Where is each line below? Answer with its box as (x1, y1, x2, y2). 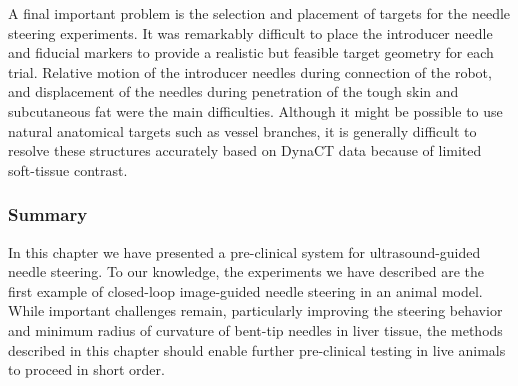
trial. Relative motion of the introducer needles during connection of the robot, (8, 61, 492, 82)
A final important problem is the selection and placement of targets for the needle (8, 3, 511, 23)
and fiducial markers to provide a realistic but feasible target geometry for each (8, 42, 494, 63)
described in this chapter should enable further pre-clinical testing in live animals (8, 339, 506, 360)
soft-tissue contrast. (8, 159, 128, 180)
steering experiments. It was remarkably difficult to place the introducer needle (8, 22, 493, 43)
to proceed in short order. (8, 359, 165, 380)
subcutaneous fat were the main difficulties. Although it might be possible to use (8, 100, 503, 121)
